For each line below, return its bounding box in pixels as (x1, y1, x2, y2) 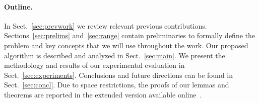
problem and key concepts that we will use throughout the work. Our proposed (4, 40, 248, 50)
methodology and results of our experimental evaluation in (4, 60, 185, 70)
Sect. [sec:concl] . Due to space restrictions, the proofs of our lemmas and (4, 79, 229, 90)
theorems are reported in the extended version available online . (4, 89, 202, 99)
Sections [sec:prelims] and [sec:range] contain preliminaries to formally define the (4, 30, 255, 41)
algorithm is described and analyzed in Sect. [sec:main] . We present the (4, 50, 225, 60)
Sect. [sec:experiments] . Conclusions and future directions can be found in (4, 69, 233, 80)
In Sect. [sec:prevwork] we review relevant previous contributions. (4, 20, 207, 31)
